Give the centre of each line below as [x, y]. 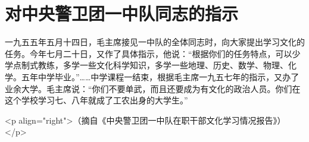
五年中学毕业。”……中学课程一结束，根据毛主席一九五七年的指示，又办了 [160, 76]
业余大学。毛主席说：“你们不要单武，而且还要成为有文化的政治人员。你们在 [153, 88]
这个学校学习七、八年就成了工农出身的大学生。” [96, 100]
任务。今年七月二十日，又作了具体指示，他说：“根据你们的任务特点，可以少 [153, 53]
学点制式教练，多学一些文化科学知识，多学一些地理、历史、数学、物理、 [146, 65]
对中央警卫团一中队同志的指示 [122, 13]
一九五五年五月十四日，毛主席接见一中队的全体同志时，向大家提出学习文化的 [155, 42]
